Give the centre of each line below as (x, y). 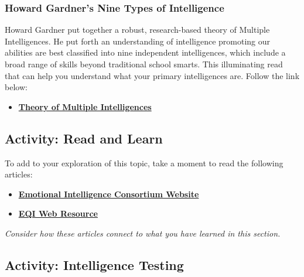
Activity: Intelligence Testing (94, 264)
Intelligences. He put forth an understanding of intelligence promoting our (138, 41)
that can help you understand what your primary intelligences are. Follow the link (152, 75)
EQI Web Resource (58, 213)
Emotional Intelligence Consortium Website (109, 194)
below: (16, 87)
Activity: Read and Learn (84, 138)
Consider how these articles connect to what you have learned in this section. (143, 233)
